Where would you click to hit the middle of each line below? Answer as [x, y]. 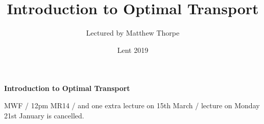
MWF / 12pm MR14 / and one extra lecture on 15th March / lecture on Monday [132, 105]
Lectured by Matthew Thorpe [133, 33]
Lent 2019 [133, 50]
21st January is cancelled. [44, 115]
